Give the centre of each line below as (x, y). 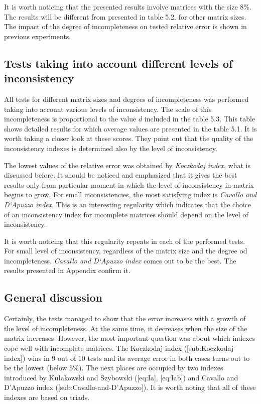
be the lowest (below (36, 368)
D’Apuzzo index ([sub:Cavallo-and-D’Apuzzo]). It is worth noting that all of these (130, 387)
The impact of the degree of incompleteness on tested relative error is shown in (125, 26)
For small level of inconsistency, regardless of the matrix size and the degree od (126, 251)
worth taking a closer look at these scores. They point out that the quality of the (129, 138)
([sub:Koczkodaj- (210, 348)
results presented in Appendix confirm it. (67, 270)
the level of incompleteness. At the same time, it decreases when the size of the (126, 328)
